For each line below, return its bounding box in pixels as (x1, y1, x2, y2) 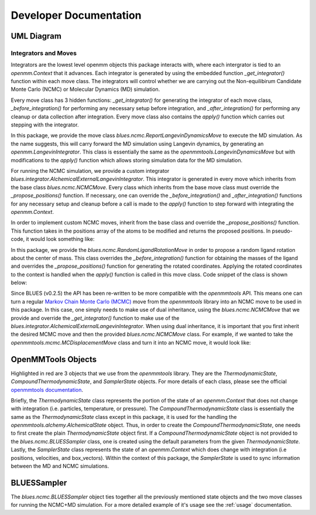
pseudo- (272, 227, 293, 234)
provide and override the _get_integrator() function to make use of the (11, 314, 180, 322)
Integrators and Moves (11, 49, 77, 57)
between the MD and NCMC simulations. (11, 463, 109, 470)
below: (11, 279, 28, 287)
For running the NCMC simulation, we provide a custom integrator (11, 168, 170, 174)
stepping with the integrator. (11, 121, 79, 128)
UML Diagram (11, 31, 61, 41)
